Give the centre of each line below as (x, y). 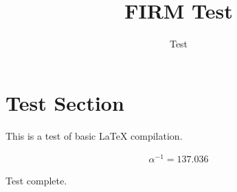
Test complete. (36, 181)
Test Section (65, 102)
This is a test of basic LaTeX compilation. (94, 135)
